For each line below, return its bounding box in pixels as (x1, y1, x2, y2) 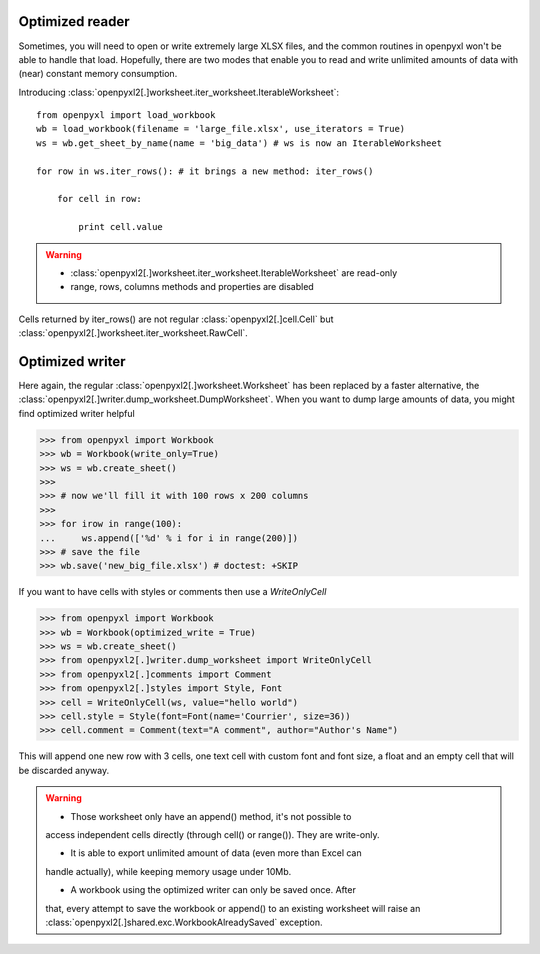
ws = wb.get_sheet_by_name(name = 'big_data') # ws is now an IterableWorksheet (36, 137, 443, 149)
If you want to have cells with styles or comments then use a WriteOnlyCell (18, 586, 327, 598)
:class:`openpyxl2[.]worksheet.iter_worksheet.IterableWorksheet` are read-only (70, 266, 398, 279)
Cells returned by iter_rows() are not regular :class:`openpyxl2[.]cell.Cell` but (18, 313, 334, 325)
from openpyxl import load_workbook (36, 110, 216, 121)
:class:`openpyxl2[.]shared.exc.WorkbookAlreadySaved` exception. (45, 916, 323, 928)
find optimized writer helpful (18, 407, 135, 419)
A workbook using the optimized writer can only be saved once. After (70, 884, 357, 896)
